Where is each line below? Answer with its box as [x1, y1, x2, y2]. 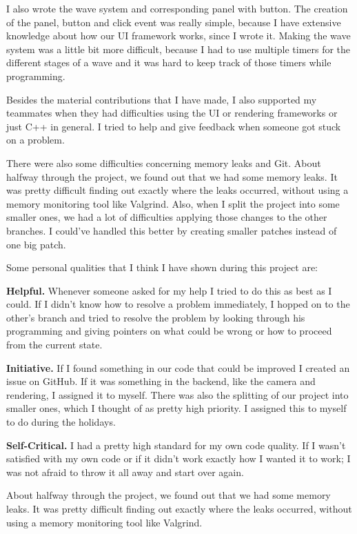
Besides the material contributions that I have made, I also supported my [6, 92, 317, 106]
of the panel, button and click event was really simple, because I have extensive [6, 14, 341, 29]
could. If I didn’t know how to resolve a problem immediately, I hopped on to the [6, 297, 350, 311]
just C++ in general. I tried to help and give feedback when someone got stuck [6, 119, 341, 133]
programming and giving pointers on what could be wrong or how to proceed [6, 324, 332, 338]
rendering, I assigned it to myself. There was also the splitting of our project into [6, 387, 349, 402]
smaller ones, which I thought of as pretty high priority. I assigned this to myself [6, 401, 347, 415]
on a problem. [6, 132, 65, 147]
